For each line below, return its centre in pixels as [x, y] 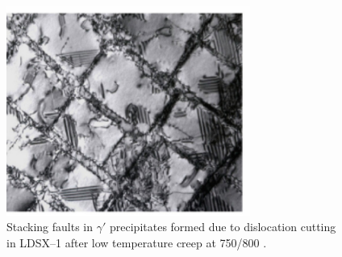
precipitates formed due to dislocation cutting [223, 227]
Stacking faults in [50, 227]
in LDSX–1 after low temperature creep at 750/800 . [137, 242]
